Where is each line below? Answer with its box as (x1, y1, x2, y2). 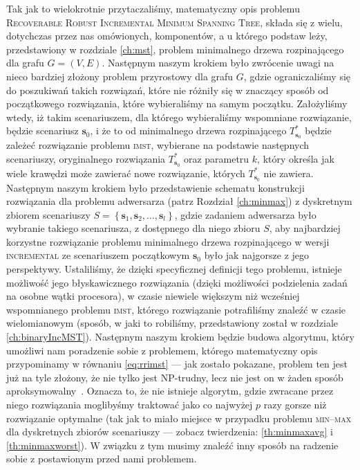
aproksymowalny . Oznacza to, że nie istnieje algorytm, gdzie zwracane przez (6, 383, 334, 398)
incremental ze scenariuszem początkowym (6, 248, 190, 262)
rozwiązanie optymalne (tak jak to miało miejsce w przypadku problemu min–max (6, 410, 352, 425)
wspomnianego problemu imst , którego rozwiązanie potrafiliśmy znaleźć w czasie (6, 302, 346, 316)
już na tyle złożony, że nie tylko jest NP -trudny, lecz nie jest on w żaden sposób (6, 370, 343, 384)
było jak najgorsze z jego (204, 248, 310, 262)
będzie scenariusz (6, 123, 79, 138)
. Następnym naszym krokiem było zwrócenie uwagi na (102, 55, 334, 70)
